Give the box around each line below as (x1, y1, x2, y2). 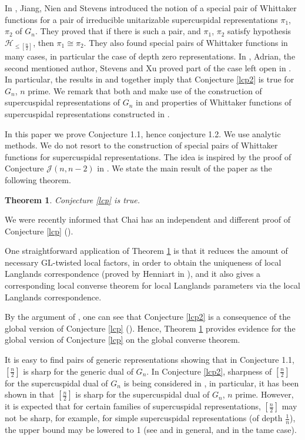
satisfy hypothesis (227, 25, 291, 37)
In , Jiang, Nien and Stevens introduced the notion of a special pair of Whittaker (5, 2, 297, 14)
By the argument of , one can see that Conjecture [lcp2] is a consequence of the (5, 310, 291, 323)
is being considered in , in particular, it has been (123, 376, 299, 389)
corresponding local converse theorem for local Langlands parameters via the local (5, 279, 300, 292)
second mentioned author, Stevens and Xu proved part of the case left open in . (5, 61, 291, 74)
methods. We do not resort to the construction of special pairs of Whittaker (5, 139, 278, 151)
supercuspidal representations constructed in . (5, 107, 170, 120)
